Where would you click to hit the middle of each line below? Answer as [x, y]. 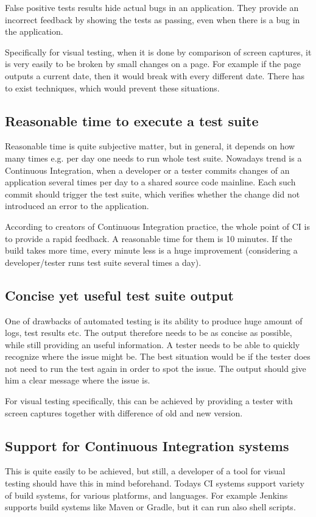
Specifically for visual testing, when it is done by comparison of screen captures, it [158, 52]
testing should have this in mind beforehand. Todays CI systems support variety [155, 483]
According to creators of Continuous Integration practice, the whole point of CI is [157, 226]
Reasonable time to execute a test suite [132, 120]
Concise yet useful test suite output [119, 295]
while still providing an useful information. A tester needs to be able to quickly [153, 344]
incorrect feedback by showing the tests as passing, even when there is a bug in [153, 19]
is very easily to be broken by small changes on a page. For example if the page [153, 64]
